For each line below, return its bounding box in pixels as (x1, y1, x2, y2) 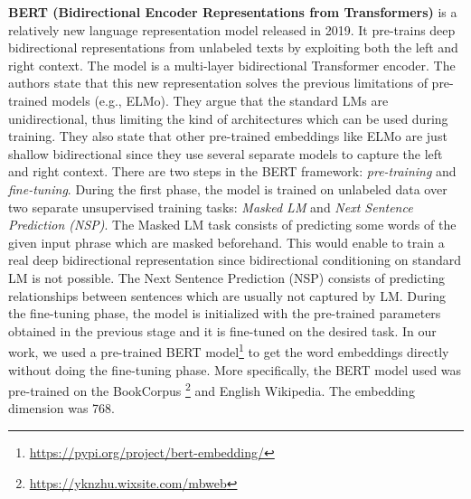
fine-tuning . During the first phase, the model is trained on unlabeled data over (8, 179, 447, 198)
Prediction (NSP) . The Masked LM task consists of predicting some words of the (8, 215, 457, 234)
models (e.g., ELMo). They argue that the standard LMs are (52, 90, 389, 109)
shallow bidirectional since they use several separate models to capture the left (8, 144, 443, 163)
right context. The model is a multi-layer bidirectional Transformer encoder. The (8, 55, 456, 74)
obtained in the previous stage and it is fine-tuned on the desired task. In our (8, 321, 437, 340)
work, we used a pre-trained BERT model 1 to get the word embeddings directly (8, 340, 449, 361)
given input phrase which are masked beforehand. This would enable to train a (8, 232, 445, 251)
